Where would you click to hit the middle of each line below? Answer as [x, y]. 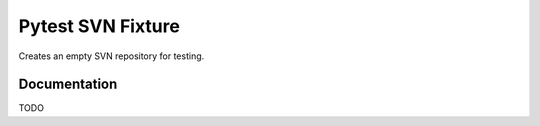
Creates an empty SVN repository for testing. [111, 56]
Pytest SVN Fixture [99, 26]
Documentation [68, 84]
